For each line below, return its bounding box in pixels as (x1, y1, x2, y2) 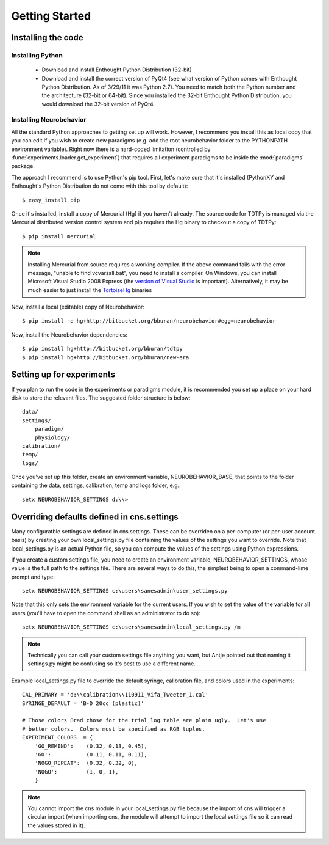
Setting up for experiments (11, 370, 116, 380)
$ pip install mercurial (22, 233, 96, 240)
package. (11, 163, 35, 170)
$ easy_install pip (22, 196, 80, 203)
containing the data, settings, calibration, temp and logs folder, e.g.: (11, 481, 181, 489)
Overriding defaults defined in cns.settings (11, 511, 179, 522)
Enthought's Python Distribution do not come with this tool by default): (11, 182, 188, 189)
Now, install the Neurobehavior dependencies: (11, 331, 127, 338)
